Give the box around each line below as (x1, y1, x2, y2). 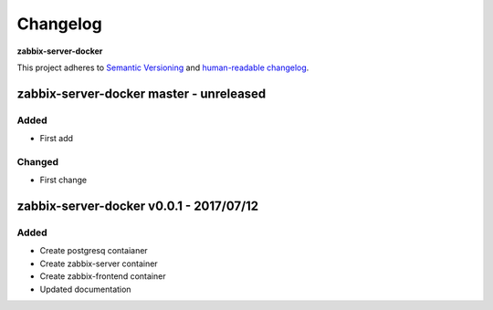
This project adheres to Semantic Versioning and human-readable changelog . (16, 62, 309, 73)
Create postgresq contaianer (39, 245, 148, 256)
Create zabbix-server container (39, 258, 159, 269)
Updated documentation (39, 284, 131, 294)
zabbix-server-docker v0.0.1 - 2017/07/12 (16, 199, 259, 214)
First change (39, 174, 87, 186)
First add (39, 133, 73, 144)
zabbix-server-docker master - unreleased (16, 86, 267, 101)
